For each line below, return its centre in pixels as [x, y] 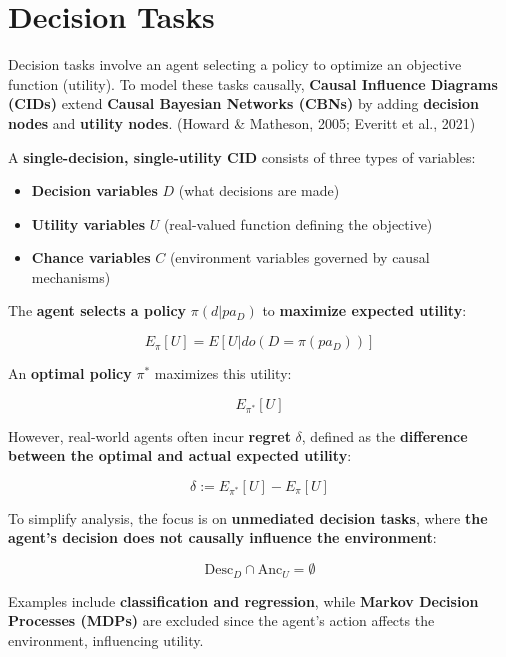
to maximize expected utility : [364, 310]
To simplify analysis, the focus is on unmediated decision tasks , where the [248, 517]
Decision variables [94, 190]
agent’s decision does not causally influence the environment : [222, 537]
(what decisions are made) [259, 190]
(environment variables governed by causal [299, 257]
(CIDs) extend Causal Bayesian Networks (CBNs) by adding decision [243, 103]
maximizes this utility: [223, 373]
